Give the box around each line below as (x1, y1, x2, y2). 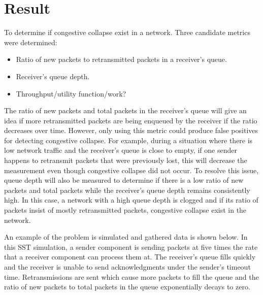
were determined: (4, 37, 57, 47)
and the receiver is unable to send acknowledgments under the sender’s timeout (4, 261, 251, 272)
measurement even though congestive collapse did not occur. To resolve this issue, (4, 165, 259, 175)
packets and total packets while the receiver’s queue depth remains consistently (4, 184, 250, 195)
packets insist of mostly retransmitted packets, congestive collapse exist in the (4, 205, 247, 215)
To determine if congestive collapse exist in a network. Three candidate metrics (4, 27, 250, 38)
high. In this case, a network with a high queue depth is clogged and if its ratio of (4, 194, 258, 205)
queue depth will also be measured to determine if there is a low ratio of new (4, 175, 244, 185)
